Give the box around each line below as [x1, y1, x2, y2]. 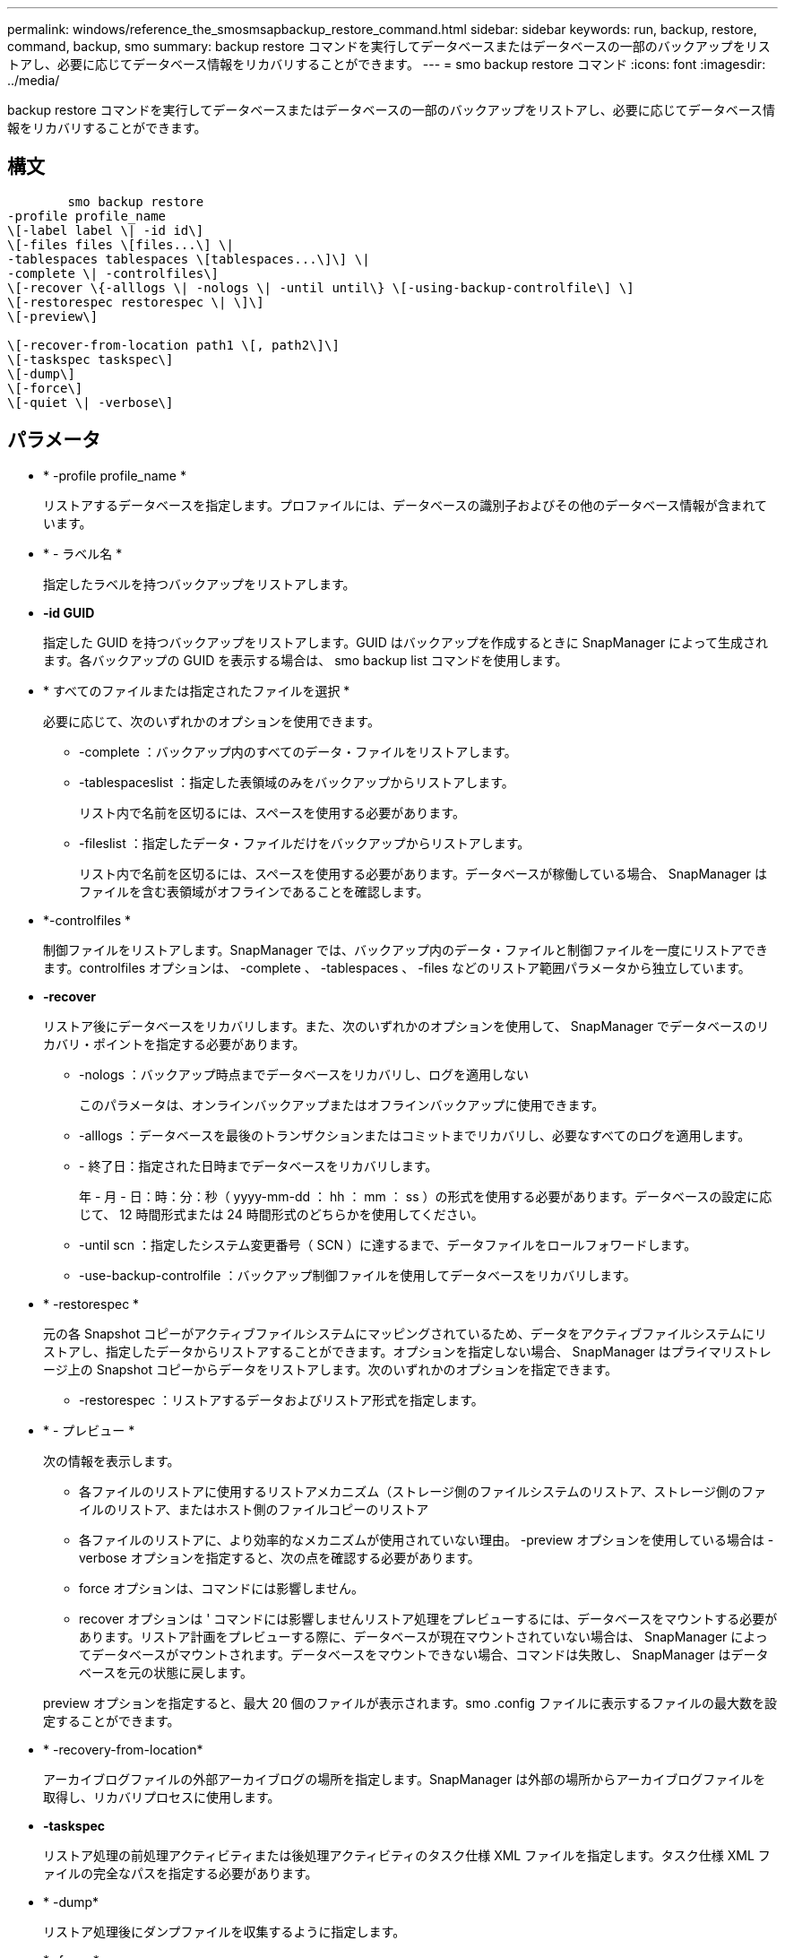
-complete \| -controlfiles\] [7, 265, 220, 281]
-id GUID [43, 604, 95, 620]
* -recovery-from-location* [43, 1741, 203, 1757]
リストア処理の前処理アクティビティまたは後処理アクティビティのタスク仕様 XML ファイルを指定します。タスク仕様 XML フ [43, 1847, 771, 1863]
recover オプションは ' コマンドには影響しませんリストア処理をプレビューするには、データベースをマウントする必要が [79, 1610, 778, 1626]
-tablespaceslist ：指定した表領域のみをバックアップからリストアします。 [79, 774, 514, 790]
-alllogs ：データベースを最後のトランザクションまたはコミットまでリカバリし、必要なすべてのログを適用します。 [79, 1127, 751, 1143]
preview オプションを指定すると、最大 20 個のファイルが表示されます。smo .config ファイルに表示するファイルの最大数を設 [43, 1694, 778, 1711]
